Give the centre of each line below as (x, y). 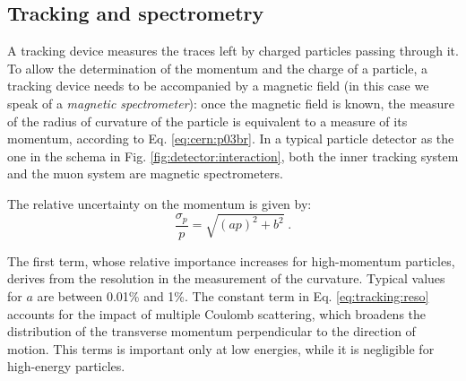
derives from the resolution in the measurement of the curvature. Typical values (226, 278)
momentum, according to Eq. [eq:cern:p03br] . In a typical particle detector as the (231, 139)
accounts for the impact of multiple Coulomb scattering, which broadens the (217, 313)
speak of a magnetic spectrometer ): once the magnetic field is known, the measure (231, 103)
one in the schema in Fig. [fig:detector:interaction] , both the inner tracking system (233, 156)
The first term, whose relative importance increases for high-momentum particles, (231, 260)
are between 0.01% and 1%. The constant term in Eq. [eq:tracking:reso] (233, 295)
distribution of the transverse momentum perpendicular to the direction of (211, 331)
